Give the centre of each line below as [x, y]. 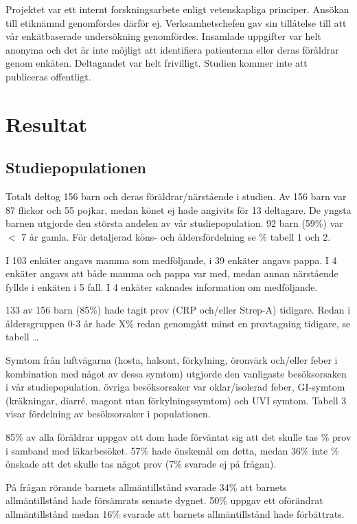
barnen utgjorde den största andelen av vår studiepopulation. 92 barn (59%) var [174, 223]
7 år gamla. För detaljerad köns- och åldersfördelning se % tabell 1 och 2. [176, 236]
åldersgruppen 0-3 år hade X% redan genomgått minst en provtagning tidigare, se [178, 323]
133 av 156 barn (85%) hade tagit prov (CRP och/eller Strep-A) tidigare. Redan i [178, 310]
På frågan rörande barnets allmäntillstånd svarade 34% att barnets [146, 487]
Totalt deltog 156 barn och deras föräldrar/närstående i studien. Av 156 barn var [176, 196]
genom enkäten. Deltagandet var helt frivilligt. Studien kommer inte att [157, 63]
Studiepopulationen [76, 167]
